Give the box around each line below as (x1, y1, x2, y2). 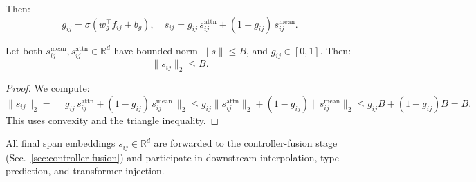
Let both (6, 43, 43, 57)
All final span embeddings (6, 136, 116, 150)
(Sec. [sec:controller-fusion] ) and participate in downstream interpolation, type (6, 150, 339, 164)
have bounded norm (113, 43, 198, 57)
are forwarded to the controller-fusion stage (154, 136, 338, 150)
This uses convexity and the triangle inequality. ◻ (6, 112, 219, 127)
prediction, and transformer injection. (6, 163, 165, 178)
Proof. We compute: (6, 81, 90, 95)
